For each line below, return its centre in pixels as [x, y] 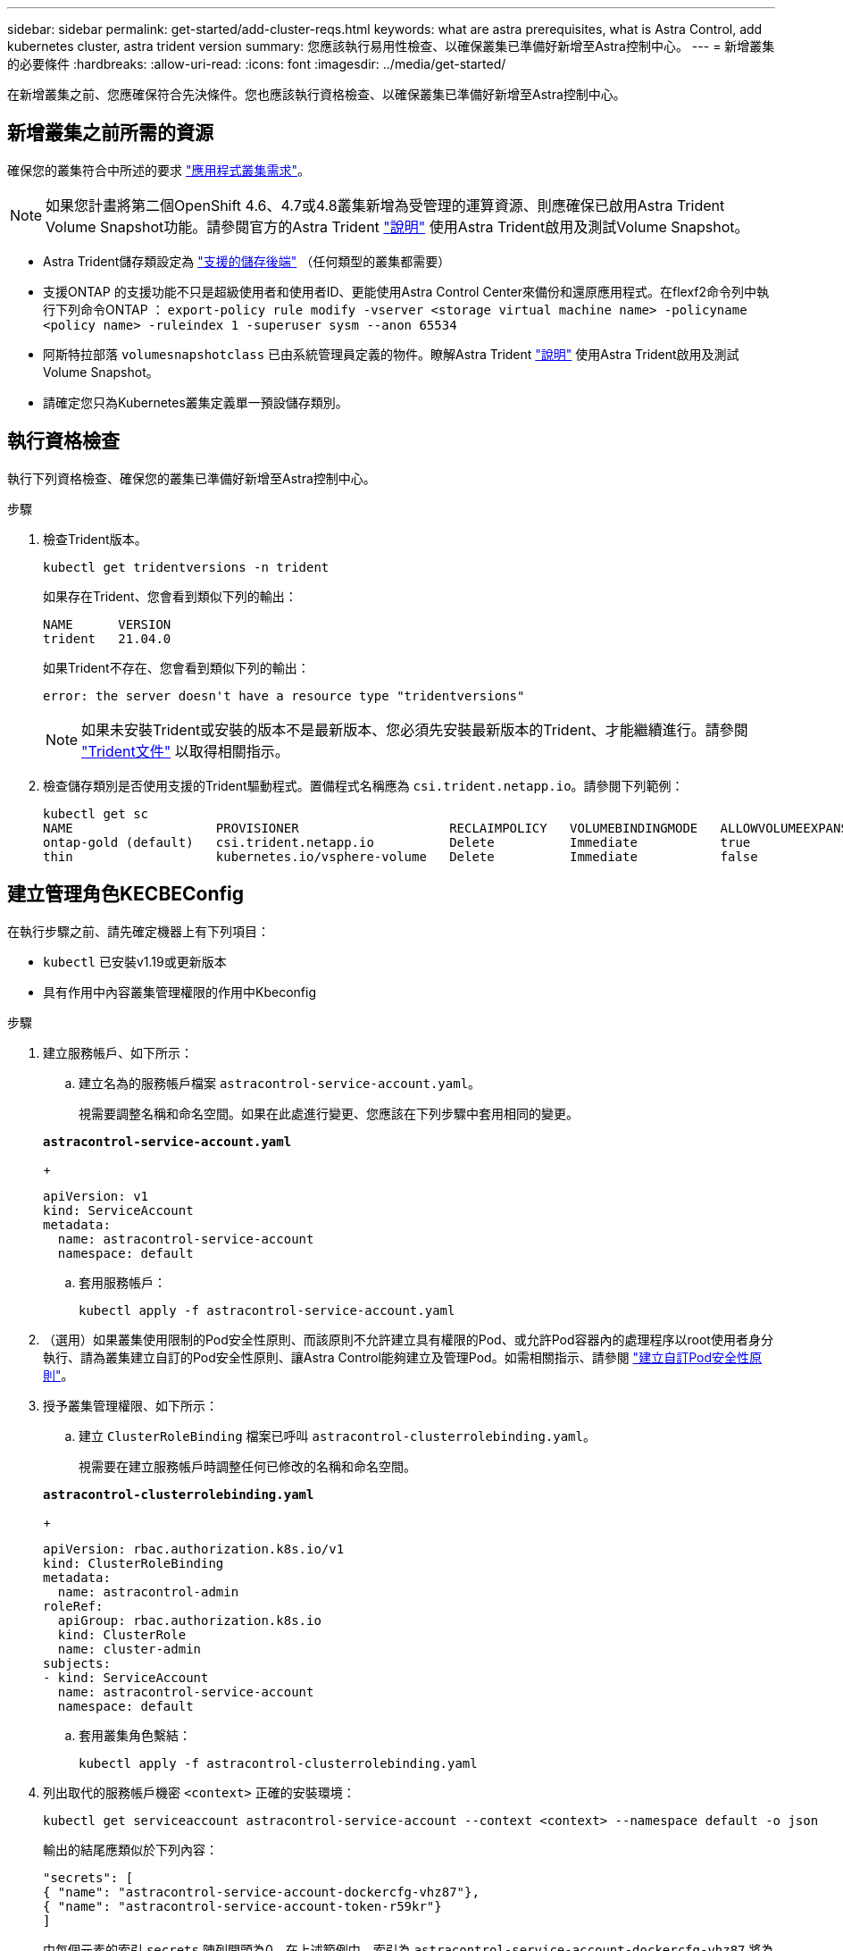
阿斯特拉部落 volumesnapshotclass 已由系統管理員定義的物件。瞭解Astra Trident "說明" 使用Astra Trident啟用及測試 [391, 354]
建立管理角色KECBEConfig [126, 894]
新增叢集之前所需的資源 [110, 133]
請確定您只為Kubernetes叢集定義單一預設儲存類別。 [196, 402]
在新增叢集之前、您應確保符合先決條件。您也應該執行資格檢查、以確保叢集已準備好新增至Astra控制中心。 [317, 94]
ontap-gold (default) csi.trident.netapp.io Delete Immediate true [397, 842]
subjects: [77, 1663]
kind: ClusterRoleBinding [134, 1563]
